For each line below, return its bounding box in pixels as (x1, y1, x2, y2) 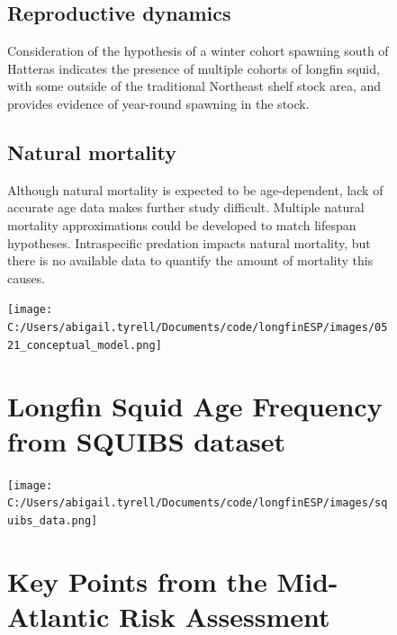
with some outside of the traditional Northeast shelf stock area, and (7, 76, 382, 95)
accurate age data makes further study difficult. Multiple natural (7, 198, 365, 217)
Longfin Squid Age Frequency (7, 387, 383, 424)
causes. (7, 268, 46, 287)
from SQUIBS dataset (7, 422, 286, 459)
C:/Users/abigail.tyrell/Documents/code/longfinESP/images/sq (7, 496, 388, 510)
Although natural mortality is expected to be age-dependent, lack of (7, 180, 383, 199)
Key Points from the (7, 562, 267, 599)
